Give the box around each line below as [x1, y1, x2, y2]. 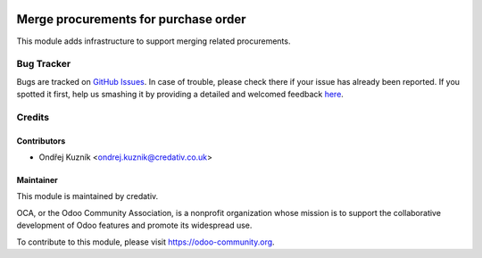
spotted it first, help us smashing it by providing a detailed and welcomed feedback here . [16, 89, 344, 100]
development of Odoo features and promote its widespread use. [16, 220, 253, 231]
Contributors [16, 135, 66, 146]
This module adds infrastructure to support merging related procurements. [16, 36, 291, 46]
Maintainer [16, 175, 58, 185]
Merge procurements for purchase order [16, 12, 246, 27]
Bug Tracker [16, 58, 71, 71]
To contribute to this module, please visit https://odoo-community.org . [16, 237, 276, 247]
